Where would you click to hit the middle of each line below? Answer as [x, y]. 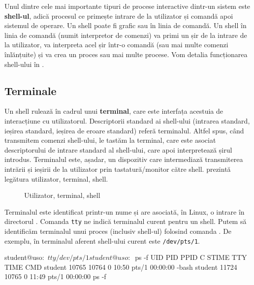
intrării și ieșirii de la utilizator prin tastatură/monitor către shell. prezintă [118, 169]
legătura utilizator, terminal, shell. [56, 178]
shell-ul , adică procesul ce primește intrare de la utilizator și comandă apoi [119, 16]
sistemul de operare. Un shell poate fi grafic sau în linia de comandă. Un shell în [126, 25]
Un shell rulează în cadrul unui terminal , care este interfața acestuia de [114, 111]
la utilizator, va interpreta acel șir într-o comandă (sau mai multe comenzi [116, 45]
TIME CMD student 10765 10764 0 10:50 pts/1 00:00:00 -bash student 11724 [121, 267]
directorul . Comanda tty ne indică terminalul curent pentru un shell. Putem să [126, 221]
